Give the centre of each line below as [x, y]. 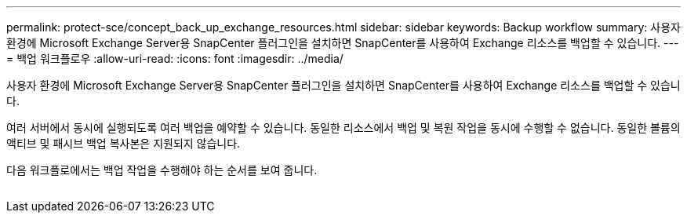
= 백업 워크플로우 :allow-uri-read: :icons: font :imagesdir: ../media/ [175, 58]
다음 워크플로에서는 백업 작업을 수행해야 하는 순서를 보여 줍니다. [162, 170]
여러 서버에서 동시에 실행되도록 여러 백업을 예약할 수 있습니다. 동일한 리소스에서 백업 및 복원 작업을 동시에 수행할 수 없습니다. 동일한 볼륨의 [343, 128]
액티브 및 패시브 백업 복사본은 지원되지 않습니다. [124, 143]
